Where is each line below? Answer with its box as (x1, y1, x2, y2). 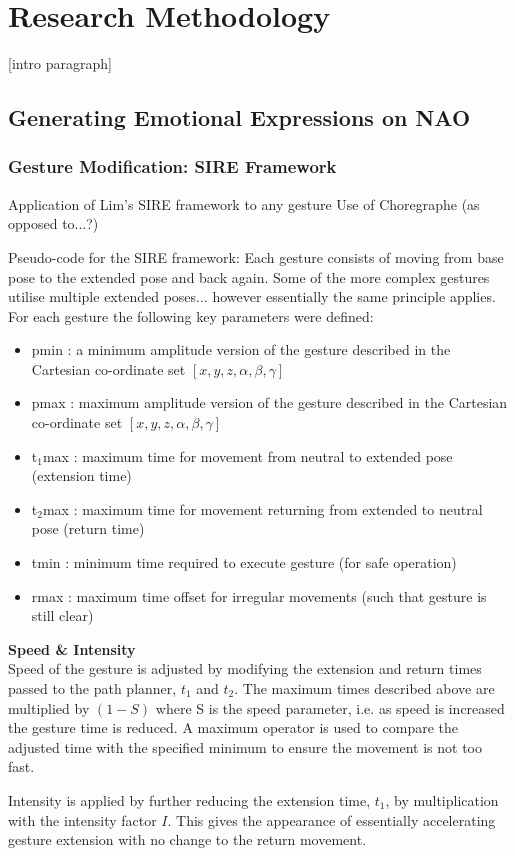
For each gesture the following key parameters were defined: (8, 305, 374, 326)
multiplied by (8, 697, 90, 718)
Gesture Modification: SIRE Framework (8, 154, 337, 179)
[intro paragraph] (8, 53, 112, 74)
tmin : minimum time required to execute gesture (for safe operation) (31, 552, 457, 573)
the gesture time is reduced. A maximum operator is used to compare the (8, 717, 459, 738)
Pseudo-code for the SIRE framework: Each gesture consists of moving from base (8, 246, 504, 267)
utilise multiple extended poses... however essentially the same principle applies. (8, 286, 496, 307)
